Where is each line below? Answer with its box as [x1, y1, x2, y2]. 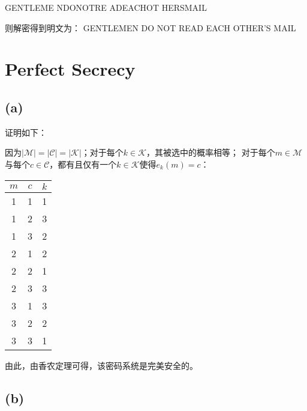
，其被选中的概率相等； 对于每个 [146, 146, 275, 159]
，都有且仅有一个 [49, 157, 117, 170]
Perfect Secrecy [5, 56, 136, 81]
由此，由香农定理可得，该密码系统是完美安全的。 [5, 359, 198, 371]
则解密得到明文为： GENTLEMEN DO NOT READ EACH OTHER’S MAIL [5, 21, 296, 34]
